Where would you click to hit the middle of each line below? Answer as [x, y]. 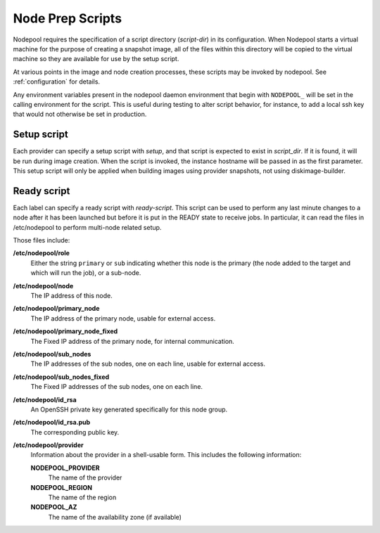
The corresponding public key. [75, 432]
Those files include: [42, 240]
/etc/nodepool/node [43, 285]
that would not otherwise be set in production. [80, 114]
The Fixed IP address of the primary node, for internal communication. [133, 341]
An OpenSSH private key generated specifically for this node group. [129, 409]
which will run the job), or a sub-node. [86, 273]
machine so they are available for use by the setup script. [96, 59]
